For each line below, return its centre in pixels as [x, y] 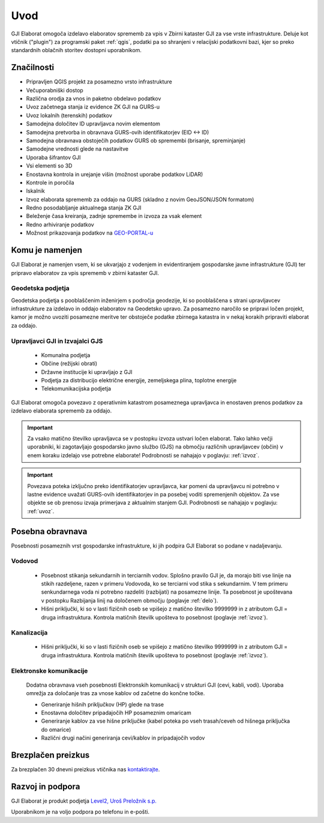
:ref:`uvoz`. [41, 511]
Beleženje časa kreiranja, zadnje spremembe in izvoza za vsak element [114, 216]
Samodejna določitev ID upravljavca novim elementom [93, 124]
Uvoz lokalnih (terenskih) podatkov [69, 115]
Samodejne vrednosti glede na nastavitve [77, 149]
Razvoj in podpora [46, 786]
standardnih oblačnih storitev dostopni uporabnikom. [76, 50]
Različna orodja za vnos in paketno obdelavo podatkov [94, 98]
